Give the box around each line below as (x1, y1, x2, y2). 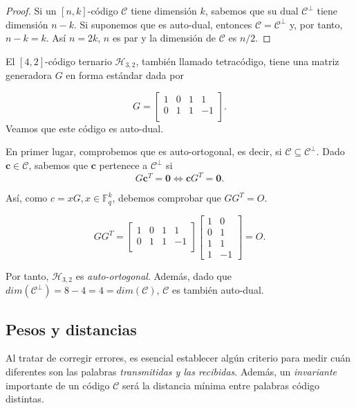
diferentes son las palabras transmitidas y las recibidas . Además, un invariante (6, 364, 337, 378)
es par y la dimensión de (112, 30, 216, 45)
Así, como (6, 190, 48, 205)
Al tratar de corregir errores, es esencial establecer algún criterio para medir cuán (6, 351, 350, 365)
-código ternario (44, 53, 112, 68)
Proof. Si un (6, 3, 57, 17)
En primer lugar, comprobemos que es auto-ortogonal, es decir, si (6, 144, 282, 159)
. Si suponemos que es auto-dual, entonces (74, 17, 252, 31)
